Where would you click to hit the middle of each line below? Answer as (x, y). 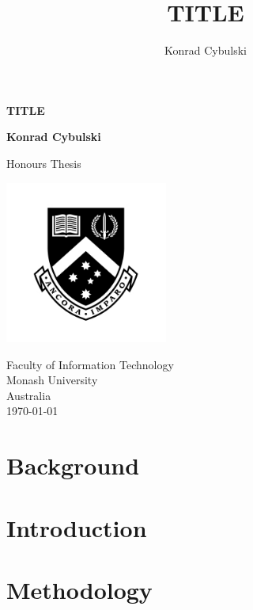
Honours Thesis (44, 163)
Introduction (77, 527)
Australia (29, 395)
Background (73, 465)
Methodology (79, 589)
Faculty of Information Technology (90, 364)
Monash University (52, 380)
